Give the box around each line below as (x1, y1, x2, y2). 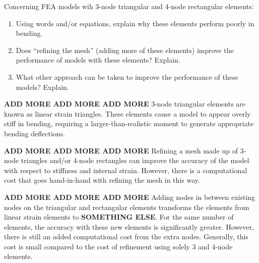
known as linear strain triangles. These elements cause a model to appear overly (4, 108, 251, 119)
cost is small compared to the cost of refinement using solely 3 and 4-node (4, 241, 233, 251)
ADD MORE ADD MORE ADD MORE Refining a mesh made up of (4, 145, 238, 155)
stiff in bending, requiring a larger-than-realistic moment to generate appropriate (4, 118, 254, 129)
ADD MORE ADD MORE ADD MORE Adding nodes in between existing (4, 191, 255, 202)
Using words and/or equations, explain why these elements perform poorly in (16, 18, 254, 28)
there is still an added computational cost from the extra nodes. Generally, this (4, 231, 248, 242)
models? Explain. (16, 81, 69, 92)
